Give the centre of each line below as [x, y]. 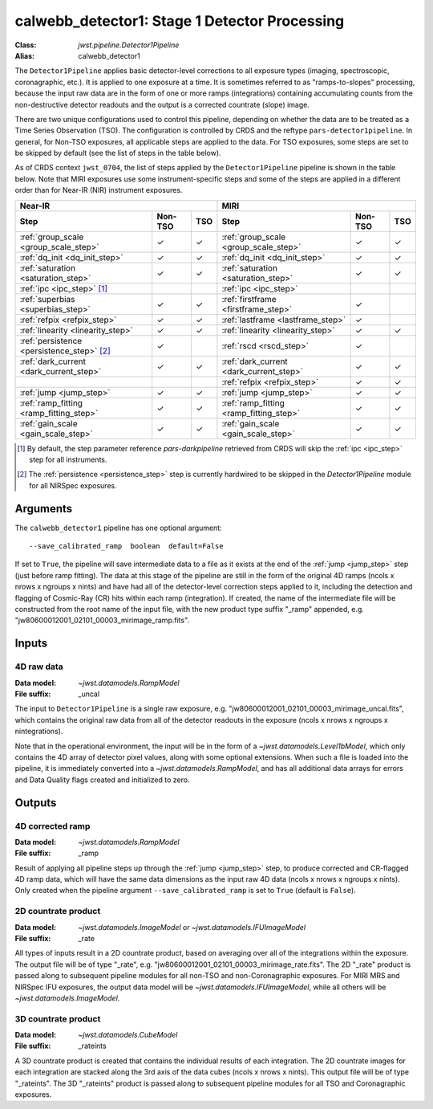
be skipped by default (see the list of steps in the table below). [118, 153]
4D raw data [39, 667]
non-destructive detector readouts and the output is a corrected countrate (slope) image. [162, 104]
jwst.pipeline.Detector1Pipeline [129, 45]
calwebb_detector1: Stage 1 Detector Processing [180, 21]
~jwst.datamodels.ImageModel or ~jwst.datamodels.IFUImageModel [192, 927]
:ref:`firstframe [249, 299]
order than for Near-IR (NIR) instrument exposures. [99, 190]
